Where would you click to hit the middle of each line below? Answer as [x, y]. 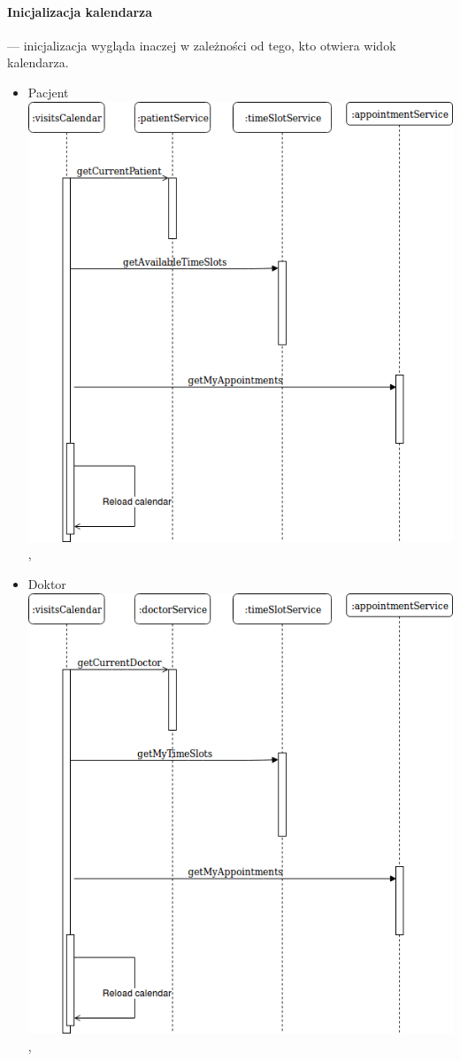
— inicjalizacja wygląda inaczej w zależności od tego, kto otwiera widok [202, 45]
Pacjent [48, 92]
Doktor [47, 584]
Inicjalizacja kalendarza [80, 11]
